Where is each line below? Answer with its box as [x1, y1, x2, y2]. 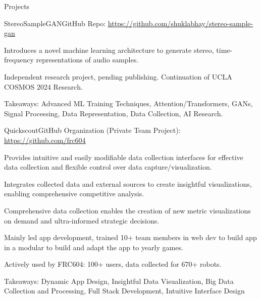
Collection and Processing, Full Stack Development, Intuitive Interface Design [4, 285, 245, 296]
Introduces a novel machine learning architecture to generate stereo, [4, 44, 214, 55]
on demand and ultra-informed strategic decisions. [4, 215, 160, 226]
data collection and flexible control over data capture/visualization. [4, 162, 212, 172]
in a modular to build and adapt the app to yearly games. [4, 242, 183, 252]
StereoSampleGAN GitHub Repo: [4, 18, 106, 28]
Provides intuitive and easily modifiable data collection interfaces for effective [4, 152, 243, 162]
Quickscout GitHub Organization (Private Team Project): [4, 125, 181, 135]
